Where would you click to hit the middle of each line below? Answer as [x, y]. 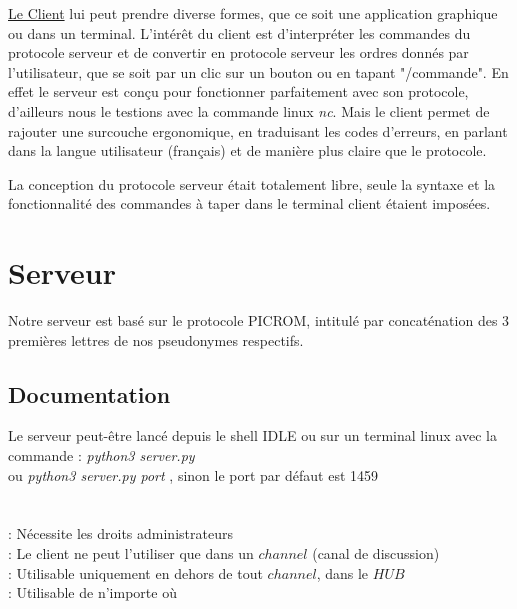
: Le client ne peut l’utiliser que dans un [131, 553]
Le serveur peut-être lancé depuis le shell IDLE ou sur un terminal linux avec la [252, 435]
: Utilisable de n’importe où [92, 592]
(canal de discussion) [376, 553]
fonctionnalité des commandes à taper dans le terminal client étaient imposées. [249, 203]
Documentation [89, 393]
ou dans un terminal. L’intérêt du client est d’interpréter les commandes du [239, 32]
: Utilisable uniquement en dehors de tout [135, 572]
